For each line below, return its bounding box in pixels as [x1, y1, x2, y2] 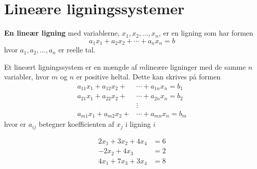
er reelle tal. [58, 44, 96, 55]
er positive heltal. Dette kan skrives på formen [76, 71, 221, 82]
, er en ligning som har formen [158, 27, 253, 38]
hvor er [4, 119, 26, 129]
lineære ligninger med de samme [145, 61, 246, 72]
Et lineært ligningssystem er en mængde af [4, 61, 137, 72]
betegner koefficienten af [39, 119, 114, 129]
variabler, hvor [4, 71, 49, 82]
